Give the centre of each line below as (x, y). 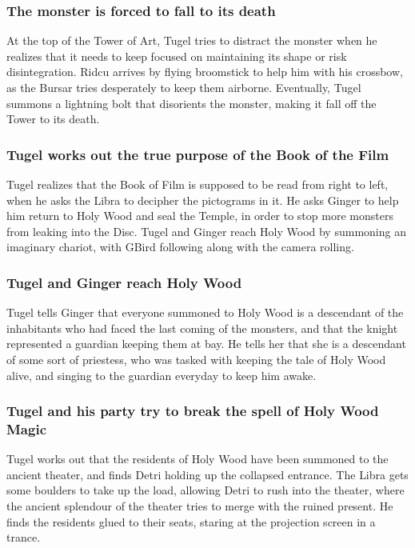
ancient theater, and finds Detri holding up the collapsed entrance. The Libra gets (207, 474)
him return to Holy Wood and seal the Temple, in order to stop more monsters (200, 216)
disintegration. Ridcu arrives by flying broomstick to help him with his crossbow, (205, 72)
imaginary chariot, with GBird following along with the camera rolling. (180, 247)
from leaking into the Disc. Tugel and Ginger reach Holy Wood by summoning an (206, 231)
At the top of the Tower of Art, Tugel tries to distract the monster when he (192, 40)
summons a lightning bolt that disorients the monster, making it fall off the (192, 103)
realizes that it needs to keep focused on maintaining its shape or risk (177, 56)
